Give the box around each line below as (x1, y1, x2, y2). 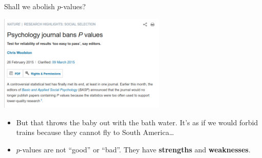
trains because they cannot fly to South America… (16, 127, 174, 138)
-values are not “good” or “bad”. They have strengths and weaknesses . (20, 144, 251, 154)
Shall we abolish (4, 1, 55, 11)
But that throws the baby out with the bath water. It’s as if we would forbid (16, 117, 258, 127)
